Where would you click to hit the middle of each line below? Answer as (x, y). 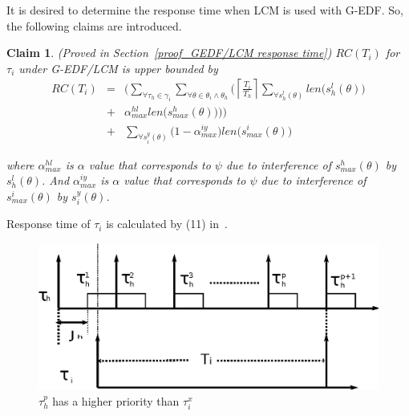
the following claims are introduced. (94, 25)
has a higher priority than (116, 400)
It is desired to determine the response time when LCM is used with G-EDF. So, (205, 10)
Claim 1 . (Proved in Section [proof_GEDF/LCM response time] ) (169, 53)
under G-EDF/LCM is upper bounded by (118, 68)
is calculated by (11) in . (167, 224)
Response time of (49, 224)
